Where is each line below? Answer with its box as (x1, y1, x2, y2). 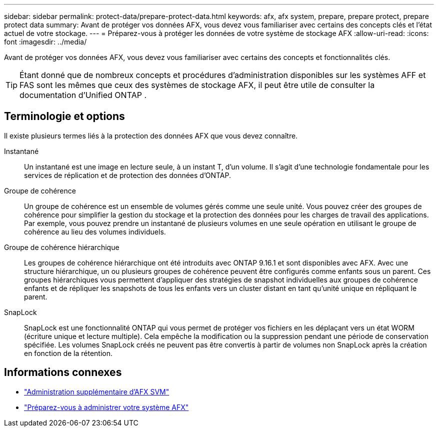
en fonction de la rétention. (24, 348, 112, 357)
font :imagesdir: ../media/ (4, 37, 87, 46)
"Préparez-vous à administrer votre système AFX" (24, 402, 189, 411)
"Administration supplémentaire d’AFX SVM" (24, 387, 169, 396)
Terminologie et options (4, 110, 125, 123)
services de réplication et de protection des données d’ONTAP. (24, 170, 231, 179)
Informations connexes (4, 366, 122, 379)
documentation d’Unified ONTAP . (19, 90, 146, 100)
